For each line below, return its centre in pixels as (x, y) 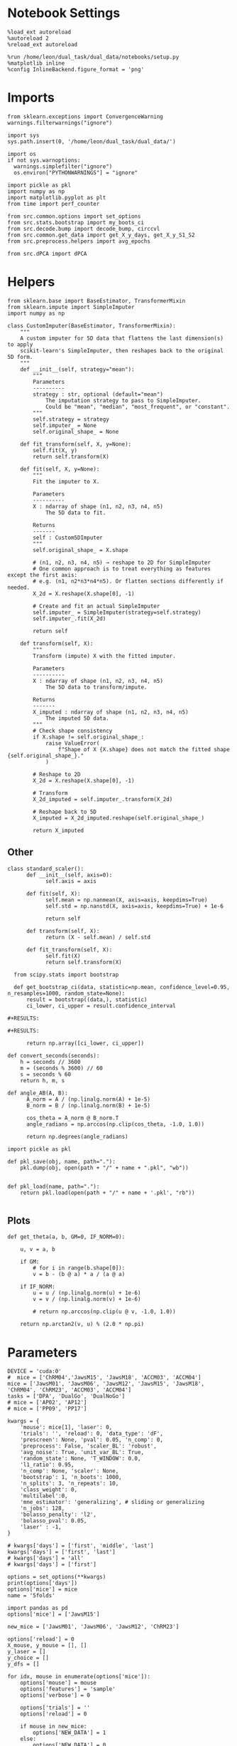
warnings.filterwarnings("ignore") (60, 122)
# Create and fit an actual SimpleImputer (97, 606)
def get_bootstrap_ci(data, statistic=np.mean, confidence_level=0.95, (122, 987)
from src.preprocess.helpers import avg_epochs (79, 241)
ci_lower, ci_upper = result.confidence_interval (101, 1005)
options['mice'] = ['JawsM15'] (54, 1614)
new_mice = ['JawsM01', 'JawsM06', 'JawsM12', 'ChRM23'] (93, 1627)
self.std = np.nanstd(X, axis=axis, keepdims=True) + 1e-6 (134, 906)
